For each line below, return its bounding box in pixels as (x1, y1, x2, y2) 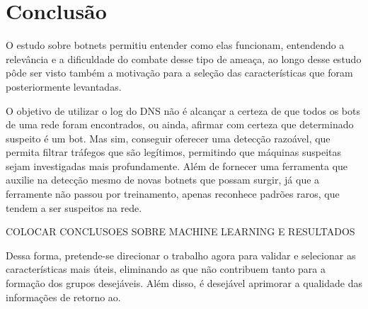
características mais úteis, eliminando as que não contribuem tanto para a (6, 262, 326, 276)
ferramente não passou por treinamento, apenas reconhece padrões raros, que (6, 186, 340, 201)
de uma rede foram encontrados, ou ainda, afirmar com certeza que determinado (6, 117, 354, 132)
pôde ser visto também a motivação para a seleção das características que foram (6, 65, 353, 80)
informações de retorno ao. (6, 289, 121, 304)
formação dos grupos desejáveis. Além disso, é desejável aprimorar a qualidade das (6, 276, 362, 291)
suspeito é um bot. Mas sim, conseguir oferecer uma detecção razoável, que (6, 130, 330, 145)
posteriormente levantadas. (6, 79, 122, 94)
